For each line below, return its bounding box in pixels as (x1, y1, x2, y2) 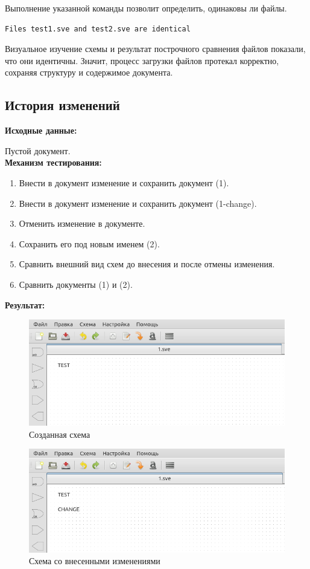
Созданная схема (29, 428, 90, 440)
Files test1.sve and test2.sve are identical (5, 24, 191, 33)
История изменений (5, 96, 120, 114)
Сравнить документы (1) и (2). (19, 278, 133, 290)
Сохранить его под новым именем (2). (19, 237, 160, 250)
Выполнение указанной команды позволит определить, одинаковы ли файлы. (5, 2, 287, 14)
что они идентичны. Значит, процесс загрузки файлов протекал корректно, (5, 54, 279, 67)
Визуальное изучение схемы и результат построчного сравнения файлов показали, (5, 42, 306, 55)
